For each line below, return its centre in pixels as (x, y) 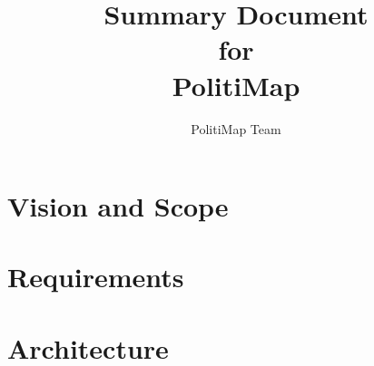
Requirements (96, 277)
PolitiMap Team (236, 128)
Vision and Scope (118, 206)
